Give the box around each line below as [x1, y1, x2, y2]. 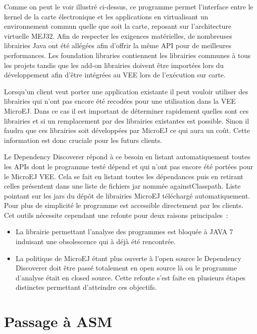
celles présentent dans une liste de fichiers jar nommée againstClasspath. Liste [4, 181, 241, 191]
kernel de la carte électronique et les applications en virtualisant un [4, 11, 208, 21]
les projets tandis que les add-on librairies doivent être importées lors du [4, 60, 224, 70]
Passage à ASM [4, 311, 112, 332]
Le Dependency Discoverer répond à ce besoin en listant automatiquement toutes [4, 151, 251, 162]
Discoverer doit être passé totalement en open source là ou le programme [15, 263, 237, 273]
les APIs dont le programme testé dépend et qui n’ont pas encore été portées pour [4, 161, 254, 171]
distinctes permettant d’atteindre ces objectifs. [15, 282, 157, 292]
